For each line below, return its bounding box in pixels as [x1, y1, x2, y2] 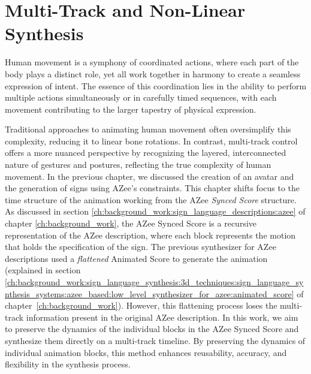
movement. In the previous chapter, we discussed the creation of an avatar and [5, 170, 294, 182]
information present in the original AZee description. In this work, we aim [26, 310, 298, 323]
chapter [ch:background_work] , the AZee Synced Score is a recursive [5, 217, 257, 230]
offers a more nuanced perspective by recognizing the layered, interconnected [5, 146, 286, 159]
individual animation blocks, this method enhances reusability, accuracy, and [5, 346, 287, 358]
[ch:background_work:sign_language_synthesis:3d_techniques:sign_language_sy [5, 276, 304, 288]
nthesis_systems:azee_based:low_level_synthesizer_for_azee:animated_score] [5, 287, 294, 300]
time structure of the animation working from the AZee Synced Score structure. [5, 193, 297, 206]
